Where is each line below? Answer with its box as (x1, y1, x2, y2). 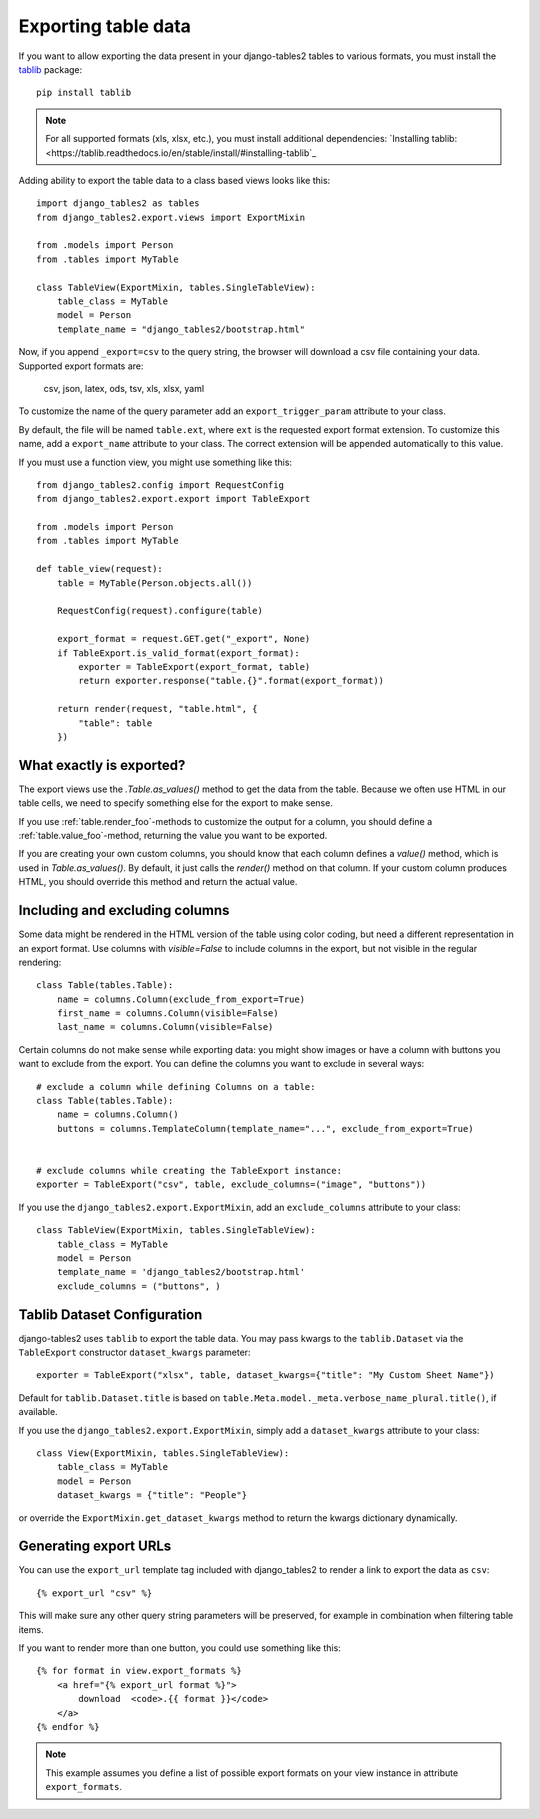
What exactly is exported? (18, 756, 186, 774)
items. (18, 1623, 44, 1635)
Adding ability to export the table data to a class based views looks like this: (18, 174, 331, 186)
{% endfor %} (36, 1721, 100, 1732)
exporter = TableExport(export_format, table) (78, 661, 311, 672)
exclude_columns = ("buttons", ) (56, 1280, 222, 1292)
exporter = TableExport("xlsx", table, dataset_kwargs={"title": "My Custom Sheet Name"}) (36, 1370, 495, 1381)
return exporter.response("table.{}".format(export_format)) (78, 675, 385, 687)
